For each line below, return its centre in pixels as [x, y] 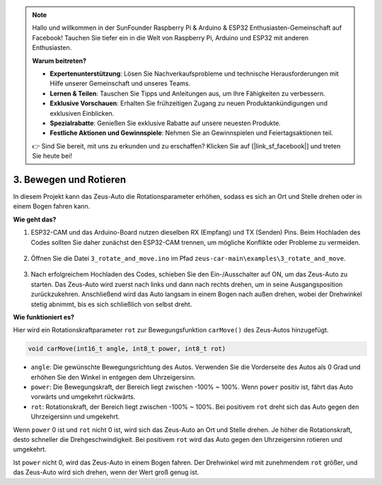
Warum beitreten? [59, 61]
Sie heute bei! [52, 156]
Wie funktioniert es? [44, 317]
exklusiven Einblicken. [82, 113]
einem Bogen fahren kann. [52, 206]
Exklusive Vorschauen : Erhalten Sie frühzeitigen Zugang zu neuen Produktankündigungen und [189, 103]
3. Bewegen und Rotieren [70, 179]
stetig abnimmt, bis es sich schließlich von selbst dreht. [111, 304]
